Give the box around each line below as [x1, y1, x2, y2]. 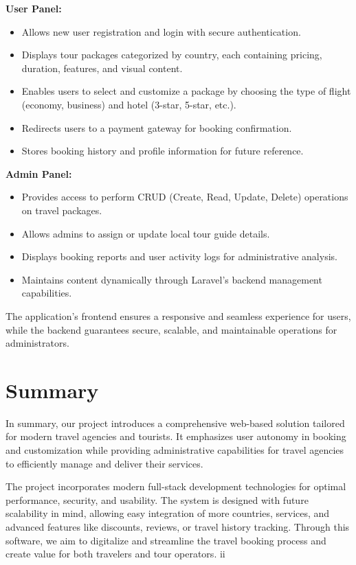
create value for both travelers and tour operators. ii [5, 546, 225, 561]
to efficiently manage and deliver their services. [5, 456, 203, 470]
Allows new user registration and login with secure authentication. [21, 24, 301, 38]
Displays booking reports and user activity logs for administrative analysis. [21, 249, 337, 264]
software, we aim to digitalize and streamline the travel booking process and [5, 533, 326, 547]
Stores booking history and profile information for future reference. [21, 143, 304, 158]
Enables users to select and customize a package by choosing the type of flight [21, 84, 351, 98]
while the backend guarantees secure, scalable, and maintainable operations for [5, 322, 337, 336]
